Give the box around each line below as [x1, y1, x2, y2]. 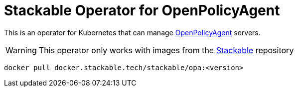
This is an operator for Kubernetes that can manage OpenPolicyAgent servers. [4, 28, 261, 37]
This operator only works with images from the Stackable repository [38, 45, 294, 55]
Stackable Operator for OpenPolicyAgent [4, 2, 280, 19]
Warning [5, 45, 37, 55]
